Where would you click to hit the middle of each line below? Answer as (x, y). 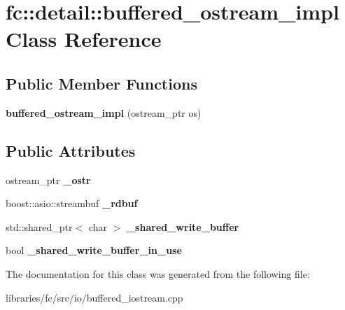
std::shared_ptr (39, 226)
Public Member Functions (101, 83)
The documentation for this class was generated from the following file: (158, 273)
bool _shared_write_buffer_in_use (94, 250)
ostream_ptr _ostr (48, 179)
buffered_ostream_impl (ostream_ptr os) (104, 112)
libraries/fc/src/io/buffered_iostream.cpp (94, 297)
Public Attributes (71, 150)
